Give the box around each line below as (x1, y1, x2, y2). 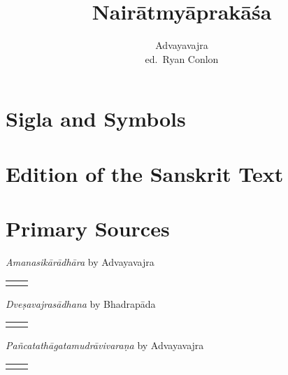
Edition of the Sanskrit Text (6, 159, 284, 187)
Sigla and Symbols (6, 104, 186, 133)
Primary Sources (6, 214, 170, 243)
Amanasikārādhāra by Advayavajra (6, 255, 154, 269)
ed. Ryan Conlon (145, 51, 219, 66)
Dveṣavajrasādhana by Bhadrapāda (6, 296, 156, 311)
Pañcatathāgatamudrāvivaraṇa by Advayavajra (6, 338, 204, 353)
